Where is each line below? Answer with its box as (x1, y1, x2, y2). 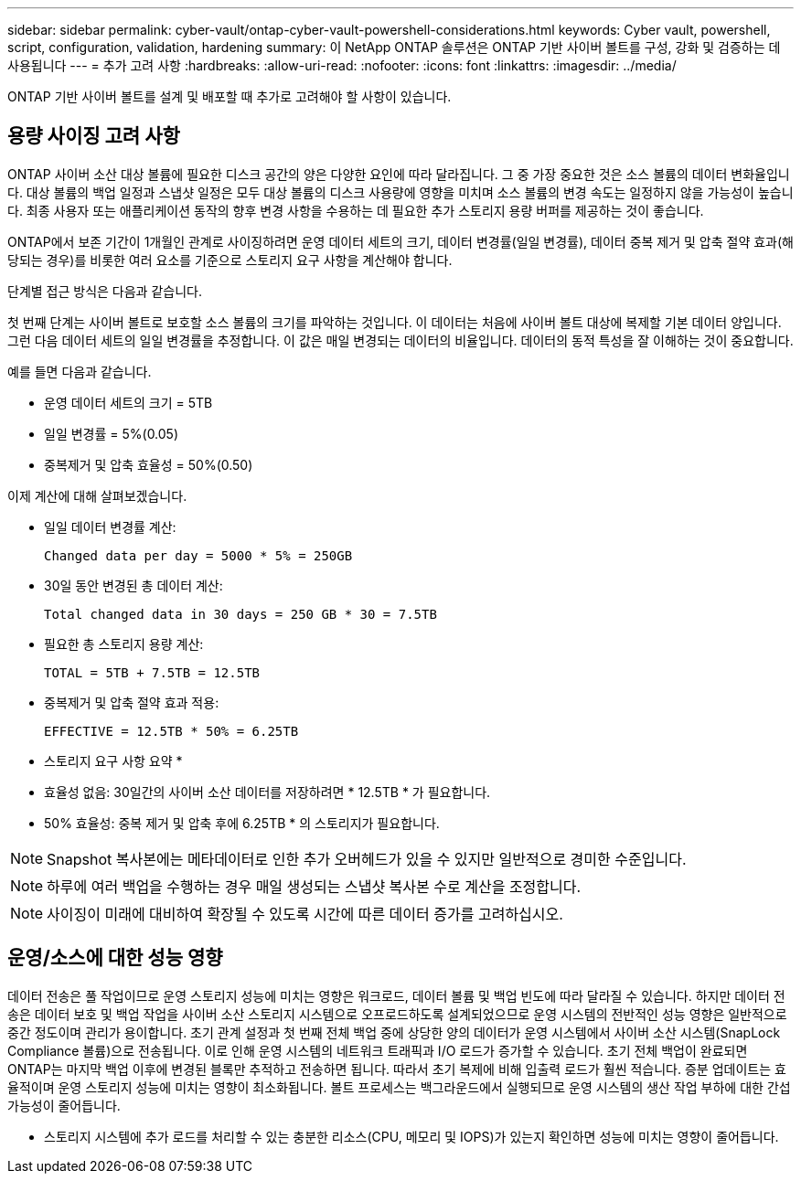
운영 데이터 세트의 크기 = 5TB (44, 394, 213, 410)
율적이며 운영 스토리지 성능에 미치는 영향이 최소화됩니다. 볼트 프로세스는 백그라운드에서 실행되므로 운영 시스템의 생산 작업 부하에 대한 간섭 (7, 1079, 791, 1095)
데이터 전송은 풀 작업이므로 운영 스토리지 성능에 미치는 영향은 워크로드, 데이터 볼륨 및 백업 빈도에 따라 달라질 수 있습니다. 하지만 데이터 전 (7, 987, 785, 1004)
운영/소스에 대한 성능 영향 (7, 946, 223, 970)
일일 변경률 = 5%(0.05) (44, 425, 179, 442)
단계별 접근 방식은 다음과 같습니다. (7, 282, 202, 299)
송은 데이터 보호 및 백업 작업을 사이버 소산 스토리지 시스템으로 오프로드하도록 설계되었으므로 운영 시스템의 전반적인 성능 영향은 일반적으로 (7, 1005, 787, 1022)
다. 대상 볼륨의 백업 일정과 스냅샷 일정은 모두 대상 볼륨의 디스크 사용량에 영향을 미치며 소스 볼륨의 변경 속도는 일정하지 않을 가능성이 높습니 (7, 184, 794, 200)
